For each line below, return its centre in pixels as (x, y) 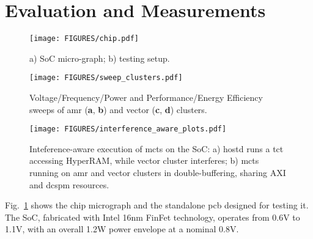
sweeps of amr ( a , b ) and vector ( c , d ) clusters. (118, 109)
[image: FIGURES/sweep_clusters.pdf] (106, 78)
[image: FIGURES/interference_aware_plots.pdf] (128, 129)
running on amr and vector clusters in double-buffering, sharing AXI (158, 173)
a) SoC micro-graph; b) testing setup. (100, 58)
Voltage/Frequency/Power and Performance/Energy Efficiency (146, 97)
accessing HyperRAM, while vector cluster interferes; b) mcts (144, 160)
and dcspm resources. (69, 184)
